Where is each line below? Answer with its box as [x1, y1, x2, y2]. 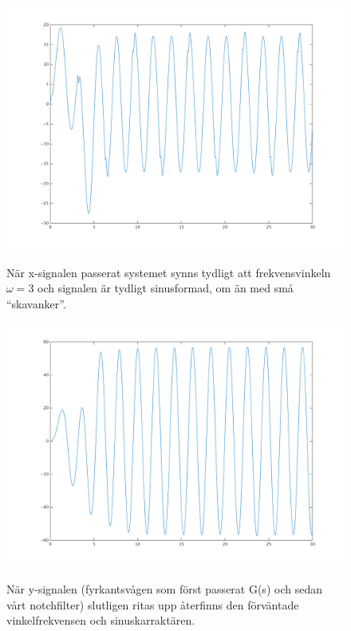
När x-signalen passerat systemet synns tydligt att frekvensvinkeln [6, 264, 331, 280]
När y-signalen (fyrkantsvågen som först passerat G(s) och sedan [6, 581, 322, 597]
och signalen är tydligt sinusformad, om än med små [37, 280, 294, 296]
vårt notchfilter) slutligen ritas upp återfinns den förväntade [6, 596, 299, 613]
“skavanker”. [6, 295, 66, 312]
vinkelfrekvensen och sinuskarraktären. [6, 612, 195, 629]
